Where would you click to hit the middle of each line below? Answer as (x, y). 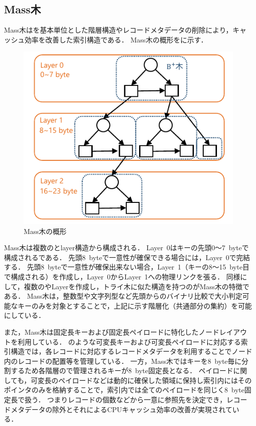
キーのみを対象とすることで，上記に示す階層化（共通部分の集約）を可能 (135, 305)
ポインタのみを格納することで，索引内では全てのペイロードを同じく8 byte (124, 390)
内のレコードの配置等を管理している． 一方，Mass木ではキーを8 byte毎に (123, 361)
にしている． (25, 315)
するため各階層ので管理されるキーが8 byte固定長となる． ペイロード (122, 370)
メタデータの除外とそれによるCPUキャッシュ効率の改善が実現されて (121, 409)
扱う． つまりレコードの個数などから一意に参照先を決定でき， (126, 400)
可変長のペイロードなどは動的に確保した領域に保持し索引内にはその (141, 380)
